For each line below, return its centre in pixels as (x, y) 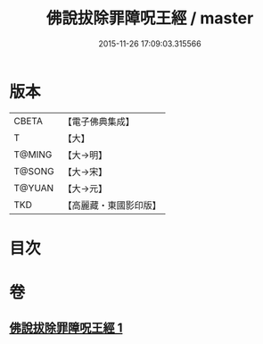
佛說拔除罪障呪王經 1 (66, 328)
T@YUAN (34, 188)
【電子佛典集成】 (99, 122)
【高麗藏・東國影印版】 (112, 205)
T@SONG (34, 171)
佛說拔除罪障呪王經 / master (150, 18)
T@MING (33, 155)
